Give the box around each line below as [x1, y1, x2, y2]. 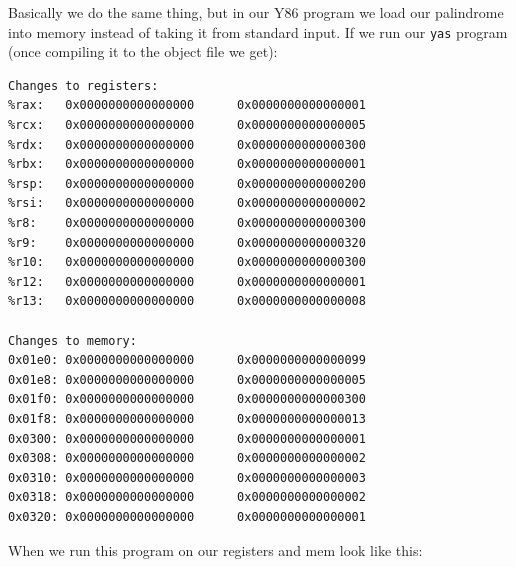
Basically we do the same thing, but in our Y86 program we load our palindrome [8, 2, 504, 22]
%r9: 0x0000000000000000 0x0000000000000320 [8, 235, 366, 250]
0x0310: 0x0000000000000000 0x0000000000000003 [8, 470, 366, 485]
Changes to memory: [8, 333, 137, 348]
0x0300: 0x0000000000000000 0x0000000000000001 [8, 431, 366, 446]
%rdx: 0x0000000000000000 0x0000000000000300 [8, 137, 366, 152]
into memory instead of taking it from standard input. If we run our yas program [8, 21, 508, 42]
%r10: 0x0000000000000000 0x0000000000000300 [8, 255, 366, 270]
